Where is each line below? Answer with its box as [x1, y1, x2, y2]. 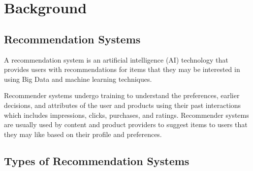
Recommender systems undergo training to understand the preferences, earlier [4, 90, 240, 101]
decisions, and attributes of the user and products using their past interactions [4, 100, 241, 110]
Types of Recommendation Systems [4, 153, 190, 168]
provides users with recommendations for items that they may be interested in [4, 64, 240, 74]
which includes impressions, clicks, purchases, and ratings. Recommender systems [4, 109, 249, 120]
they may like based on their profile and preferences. [4, 129, 162, 139]
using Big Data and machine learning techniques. [4, 73, 152, 84]
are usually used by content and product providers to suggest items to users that [4, 119, 248, 130]
